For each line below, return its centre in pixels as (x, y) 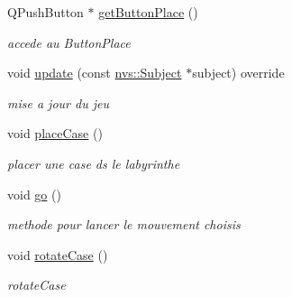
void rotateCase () (58, 254)
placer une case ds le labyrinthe (94, 163)
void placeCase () (55, 133)
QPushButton (46, 12)
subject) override (238, 73)
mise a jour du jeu (58, 102)
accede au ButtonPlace (69, 42)
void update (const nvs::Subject (95, 73)
